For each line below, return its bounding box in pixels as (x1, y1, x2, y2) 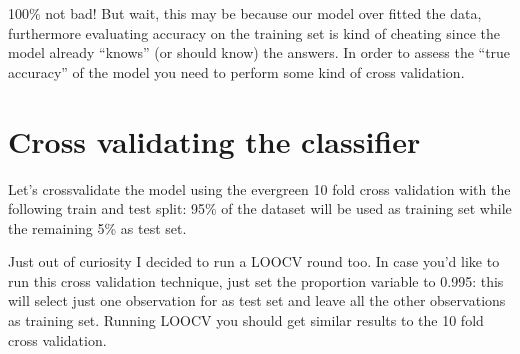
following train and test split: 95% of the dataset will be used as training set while (8, 198, 512, 219)
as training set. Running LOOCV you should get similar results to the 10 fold (8, 310, 484, 331)
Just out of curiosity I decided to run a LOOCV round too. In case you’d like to (8, 251, 500, 272)
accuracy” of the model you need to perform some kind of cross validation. (8, 61, 465, 82)
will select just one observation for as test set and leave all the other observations (8, 290, 506, 311)
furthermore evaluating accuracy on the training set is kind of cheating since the (8, 22, 500, 43)
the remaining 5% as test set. (8, 217, 187, 238)
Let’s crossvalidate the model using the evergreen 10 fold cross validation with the (8, 178, 511, 199)
